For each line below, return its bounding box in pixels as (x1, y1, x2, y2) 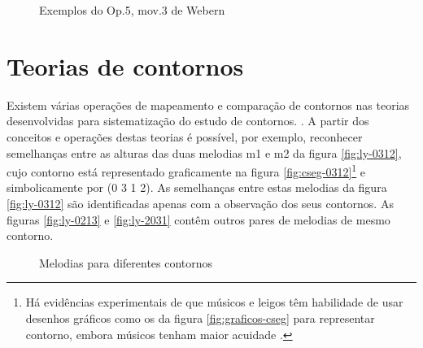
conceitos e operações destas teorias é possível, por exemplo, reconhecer (7, 128, 363, 145)
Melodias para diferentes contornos (39, 254, 213, 271)
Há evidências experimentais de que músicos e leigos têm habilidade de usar (25, 294, 403, 311)
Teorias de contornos (7, 49, 244, 82)
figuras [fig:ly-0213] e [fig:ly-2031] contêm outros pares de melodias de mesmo (7, 211, 390, 228)
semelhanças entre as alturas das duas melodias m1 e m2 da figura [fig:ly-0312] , (7, 144, 402, 161)
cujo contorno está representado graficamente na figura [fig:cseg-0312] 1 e (7, 161, 366, 180)
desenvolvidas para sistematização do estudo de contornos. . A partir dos (7, 112, 369, 129)
